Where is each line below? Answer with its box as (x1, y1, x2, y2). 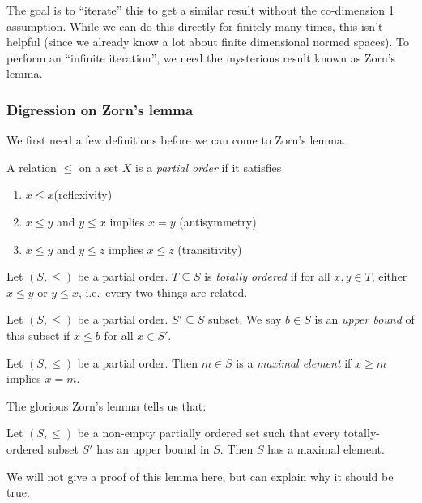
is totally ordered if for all (204, 268, 330, 285)
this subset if (6, 326, 70, 343)
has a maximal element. (267, 440, 385, 457)
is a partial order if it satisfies (135, 158, 282, 175)
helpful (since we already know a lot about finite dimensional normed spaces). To (6, 33, 409, 50)
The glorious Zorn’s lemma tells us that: (6, 397, 207, 414)
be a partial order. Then (77, 354, 198, 371)
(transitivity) (177, 240, 242, 257)
